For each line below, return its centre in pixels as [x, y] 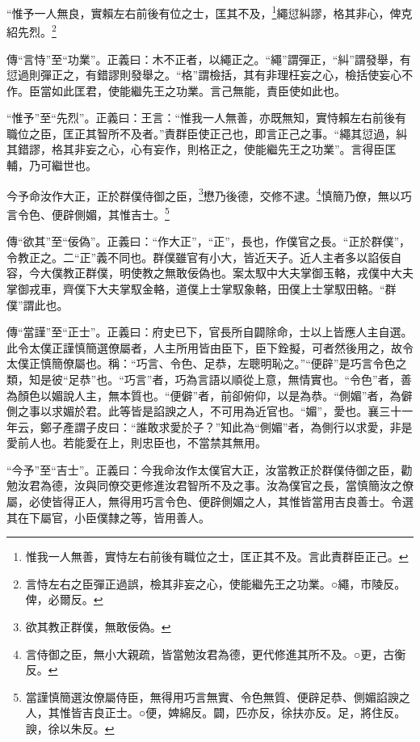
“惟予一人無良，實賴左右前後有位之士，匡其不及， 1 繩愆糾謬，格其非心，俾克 [210, 12]
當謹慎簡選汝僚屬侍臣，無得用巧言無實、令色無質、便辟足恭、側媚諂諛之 [218, 696]
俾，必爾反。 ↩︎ [64, 599]
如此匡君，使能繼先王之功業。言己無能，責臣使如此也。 [198, 90]
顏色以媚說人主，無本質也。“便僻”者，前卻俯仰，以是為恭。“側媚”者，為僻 [215, 395]
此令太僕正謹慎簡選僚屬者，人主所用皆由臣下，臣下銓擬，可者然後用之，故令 [210, 347]
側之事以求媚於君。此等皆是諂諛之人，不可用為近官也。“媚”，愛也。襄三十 [204, 411]
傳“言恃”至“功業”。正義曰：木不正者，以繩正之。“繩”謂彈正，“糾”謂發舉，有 [209, 59]
